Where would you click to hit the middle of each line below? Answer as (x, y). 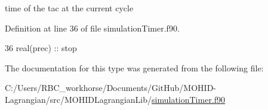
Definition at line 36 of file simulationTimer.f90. (92, 28)
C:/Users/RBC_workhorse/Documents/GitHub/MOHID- (111, 88)
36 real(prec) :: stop (41, 48)
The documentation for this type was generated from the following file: (134, 67)
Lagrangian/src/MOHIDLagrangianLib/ (78, 99)
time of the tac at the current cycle (69, 8)
